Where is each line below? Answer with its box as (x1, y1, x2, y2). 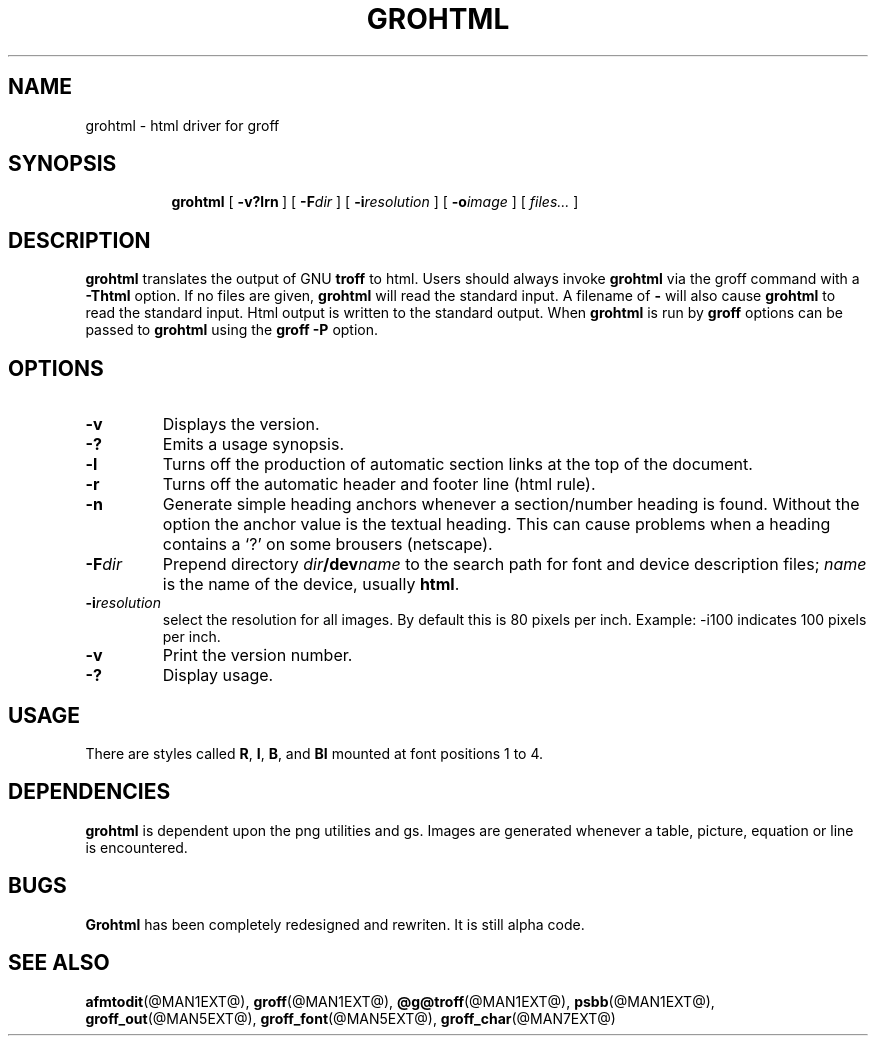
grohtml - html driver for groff (85, 116, 280, 134)
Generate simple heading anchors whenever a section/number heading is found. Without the (162, 494, 860, 515)
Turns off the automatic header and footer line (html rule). (162, 474, 596, 495)
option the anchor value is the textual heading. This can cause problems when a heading (162, 514, 831, 535)
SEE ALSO (8, 950, 110, 976)
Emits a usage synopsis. (162, 434, 344, 455)
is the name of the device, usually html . (162, 574, 460, 595)
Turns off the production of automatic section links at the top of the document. (162, 454, 753, 475)
